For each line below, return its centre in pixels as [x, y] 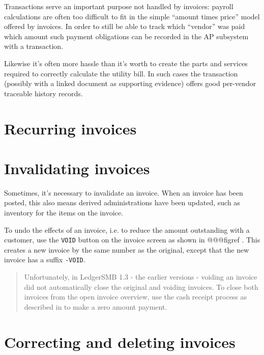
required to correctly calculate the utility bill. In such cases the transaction [121, 73]
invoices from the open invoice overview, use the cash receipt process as [136, 297]
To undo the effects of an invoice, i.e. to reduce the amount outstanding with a [127, 229]
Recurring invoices [70, 128]
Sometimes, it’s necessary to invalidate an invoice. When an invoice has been [124, 192]
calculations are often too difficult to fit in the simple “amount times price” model [132, 16]
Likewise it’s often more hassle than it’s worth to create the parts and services [126, 63]
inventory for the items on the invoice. [64, 213]
